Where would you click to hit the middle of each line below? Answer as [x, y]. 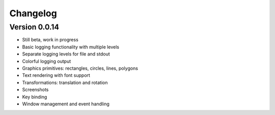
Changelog [33, 13]
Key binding [35, 97]
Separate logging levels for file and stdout [66, 54]
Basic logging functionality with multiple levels [71, 47]
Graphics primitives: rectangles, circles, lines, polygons [80, 68]
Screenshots [35, 90]
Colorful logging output [47, 61]
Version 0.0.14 [34, 27]
